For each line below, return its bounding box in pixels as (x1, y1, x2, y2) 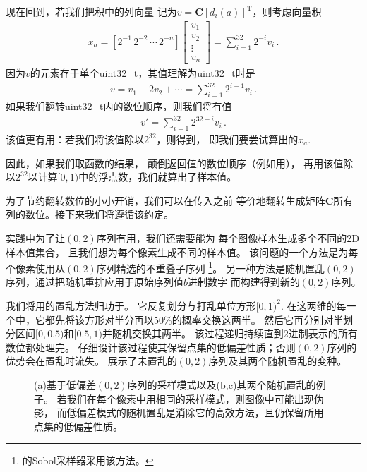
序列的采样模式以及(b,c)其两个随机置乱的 (127, 377, 316, 392)
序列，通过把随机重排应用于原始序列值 (6, 274, 183, 289)
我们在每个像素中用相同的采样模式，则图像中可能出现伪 (66, 391, 324, 406)
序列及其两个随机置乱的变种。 (208, 353, 347, 368)
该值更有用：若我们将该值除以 (6, 131, 144, 146)
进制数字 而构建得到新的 (188, 274, 300, 289)
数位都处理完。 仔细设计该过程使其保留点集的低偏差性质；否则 (6, 339, 296, 354)
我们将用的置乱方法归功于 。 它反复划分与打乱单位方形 (6, 298, 256, 313)
